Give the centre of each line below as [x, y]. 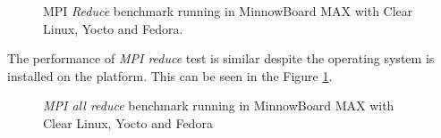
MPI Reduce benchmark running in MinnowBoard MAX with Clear [228, 11]
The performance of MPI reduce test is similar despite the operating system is [221, 58]
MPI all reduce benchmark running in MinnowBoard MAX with [219, 106]
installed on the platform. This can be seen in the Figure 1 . [170, 75]
